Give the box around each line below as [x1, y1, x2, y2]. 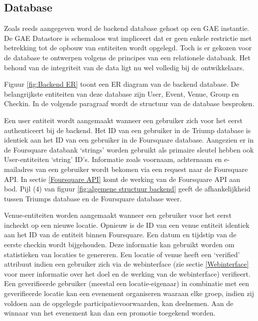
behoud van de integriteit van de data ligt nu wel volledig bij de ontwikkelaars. [4, 62, 245, 72]
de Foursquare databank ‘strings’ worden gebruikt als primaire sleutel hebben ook [4, 144, 254, 155]
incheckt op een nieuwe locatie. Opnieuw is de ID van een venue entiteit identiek [4, 219, 250, 230]
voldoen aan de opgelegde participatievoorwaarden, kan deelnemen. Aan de [4, 298, 234, 308]
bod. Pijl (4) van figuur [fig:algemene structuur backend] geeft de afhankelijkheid [4, 183, 251, 194]
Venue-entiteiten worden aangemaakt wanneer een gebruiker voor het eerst [4, 210, 232, 220]
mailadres [4, 163, 33, 174]
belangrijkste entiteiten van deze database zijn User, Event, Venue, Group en [4, 88, 239, 99]
